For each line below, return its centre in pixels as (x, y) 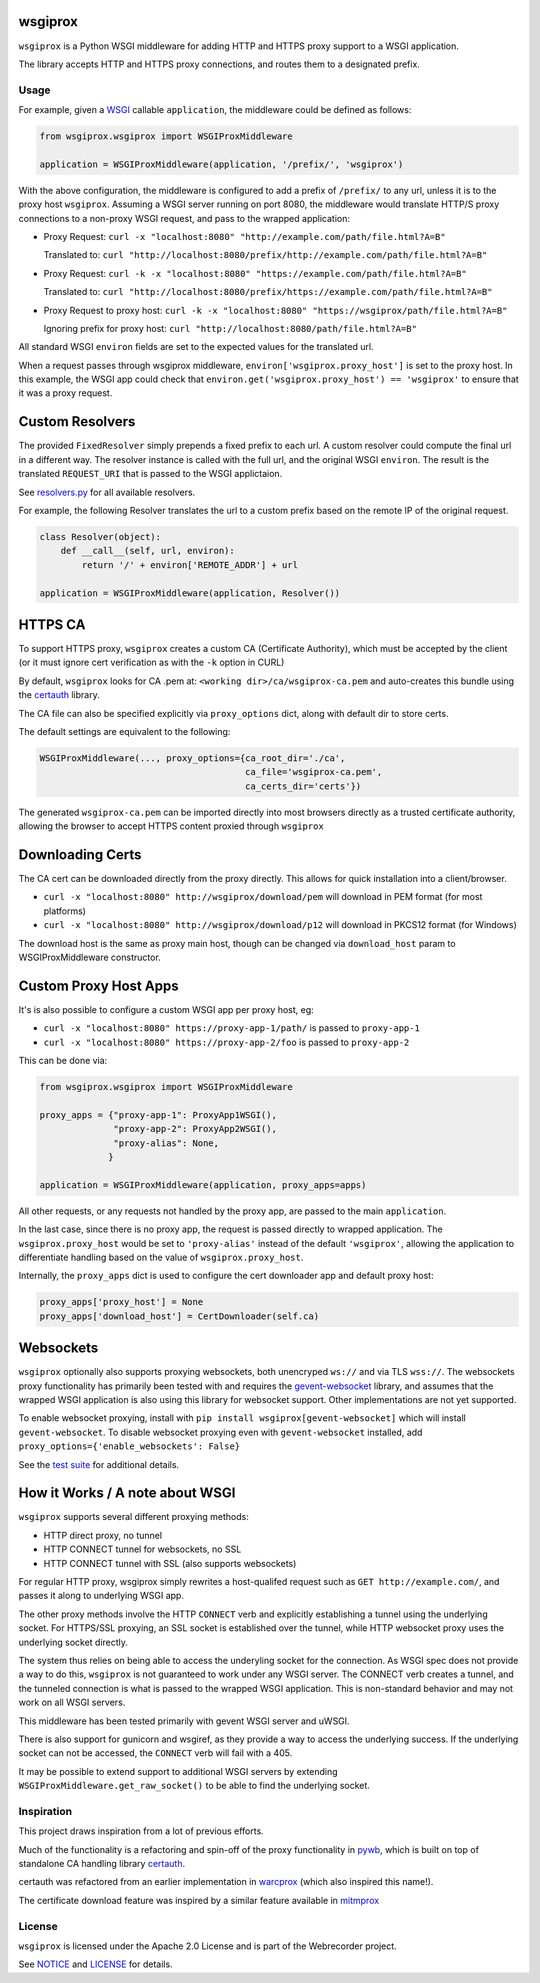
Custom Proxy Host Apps (98, 985)
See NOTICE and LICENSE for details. (96, 1964)
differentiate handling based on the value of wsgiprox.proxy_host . (161, 1257)
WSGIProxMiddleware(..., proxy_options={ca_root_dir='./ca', (192, 758)
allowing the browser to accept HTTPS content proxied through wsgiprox (171, 826)
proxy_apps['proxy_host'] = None (121, 1302)
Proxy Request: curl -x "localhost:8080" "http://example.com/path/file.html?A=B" (244, 236)
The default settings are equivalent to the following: (124, 731)
